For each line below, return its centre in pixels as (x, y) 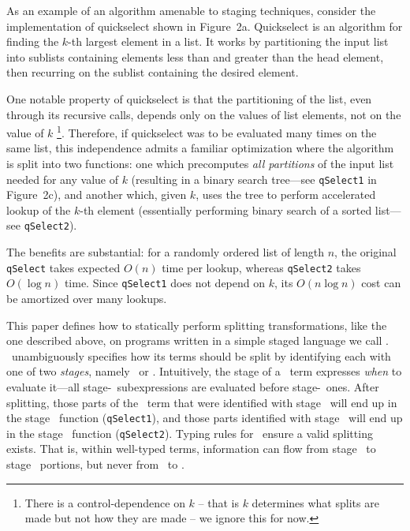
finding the (33, 41)
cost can (381, 283)
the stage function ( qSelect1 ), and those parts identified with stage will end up (205, 418)
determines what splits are (315, 502)
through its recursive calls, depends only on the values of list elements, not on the (204, 114)
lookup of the (39, 209)
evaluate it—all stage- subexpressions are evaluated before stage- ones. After (193, 386)
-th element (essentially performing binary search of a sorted (226, 209)
